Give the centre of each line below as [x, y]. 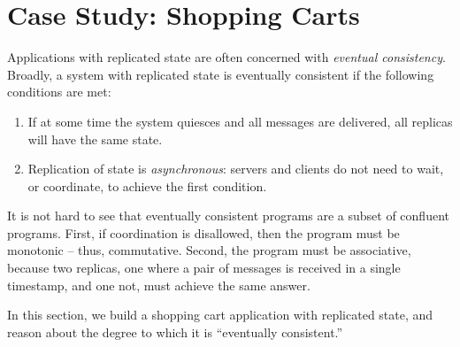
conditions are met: [59, 92]
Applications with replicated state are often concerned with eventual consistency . [226, 57]
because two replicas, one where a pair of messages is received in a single [204, 268]
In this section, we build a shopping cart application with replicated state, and [220, 315]
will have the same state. [95, 139]
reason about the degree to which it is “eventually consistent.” [175, 332]
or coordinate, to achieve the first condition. [147, 185]
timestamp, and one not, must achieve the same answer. [159, 285]
